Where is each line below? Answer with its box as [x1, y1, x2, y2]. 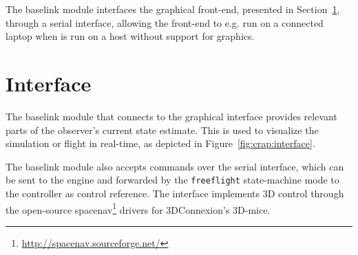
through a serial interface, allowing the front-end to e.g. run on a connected [6, 15, 324, 30]
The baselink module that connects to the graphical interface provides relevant [6, 109, 337, 123]
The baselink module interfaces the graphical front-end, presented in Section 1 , [6, 2, 340, 16]
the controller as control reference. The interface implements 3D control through [6, 186, 344, 200]
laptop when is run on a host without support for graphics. [6, 29, 255, 43]
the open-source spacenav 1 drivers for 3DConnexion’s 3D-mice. [6, 200, 271, 217]
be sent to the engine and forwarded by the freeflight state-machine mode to [6, 173, 339, 187]
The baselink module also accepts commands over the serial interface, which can [6, 159, 344, 173]
